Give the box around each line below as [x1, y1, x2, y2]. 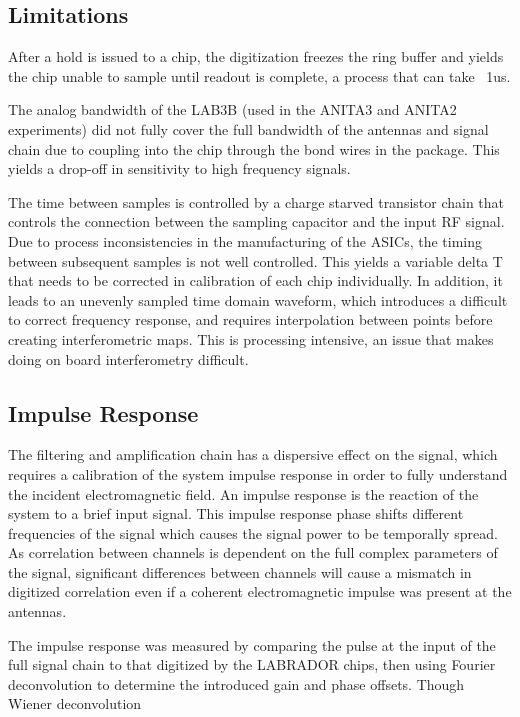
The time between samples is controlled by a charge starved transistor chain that [8, 191, 505, 212]
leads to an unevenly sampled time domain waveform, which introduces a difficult [8, 289, 508, 310]
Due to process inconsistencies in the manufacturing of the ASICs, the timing [8, 230, 482, 251]
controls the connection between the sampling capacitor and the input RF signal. [8, 211, 505, 232]
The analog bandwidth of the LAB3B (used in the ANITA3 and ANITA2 [8, 99, 457, 120]
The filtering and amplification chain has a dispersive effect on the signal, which [8, 444, 498, 465]
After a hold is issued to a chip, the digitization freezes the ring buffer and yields [8, 46, 504, 67]
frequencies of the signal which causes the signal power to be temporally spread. [8, 522, 498, 543]
